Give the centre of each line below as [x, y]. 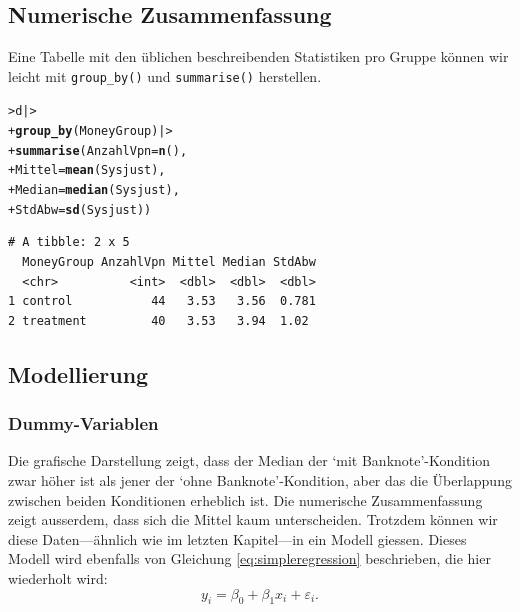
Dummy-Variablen [83, 423]
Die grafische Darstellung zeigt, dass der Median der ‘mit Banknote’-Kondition [249, 460]
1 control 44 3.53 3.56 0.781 [162, 301]
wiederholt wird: [58, 577]
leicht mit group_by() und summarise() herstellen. [165, 75]
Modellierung [78, 373]
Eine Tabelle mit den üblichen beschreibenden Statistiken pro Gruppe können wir [258, 56]
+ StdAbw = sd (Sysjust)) [80, 209]
